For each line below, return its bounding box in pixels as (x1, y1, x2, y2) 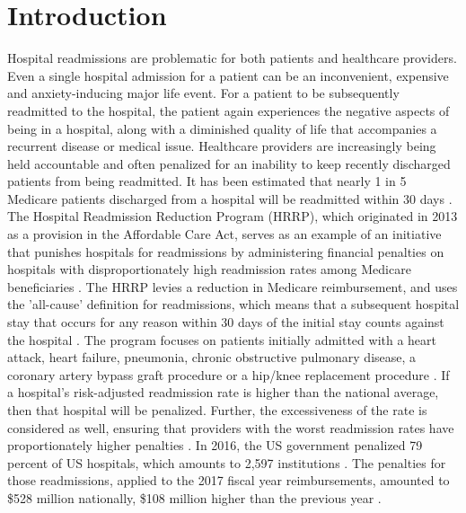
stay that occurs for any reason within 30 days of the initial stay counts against (7, 313, 444, 332)
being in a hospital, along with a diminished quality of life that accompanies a (7, 119, 437, 137)
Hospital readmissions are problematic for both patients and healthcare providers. (7, 49, 457, 67)
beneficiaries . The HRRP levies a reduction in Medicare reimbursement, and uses (7, 277, 458, 296)
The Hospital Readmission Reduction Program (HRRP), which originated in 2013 (7, 207, 458, 226)
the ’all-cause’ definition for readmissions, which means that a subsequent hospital (7, 295, 460, 314)
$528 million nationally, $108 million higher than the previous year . (7, 488, 382, 507)
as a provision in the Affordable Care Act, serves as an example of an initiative (7, 225, 442, 243)
